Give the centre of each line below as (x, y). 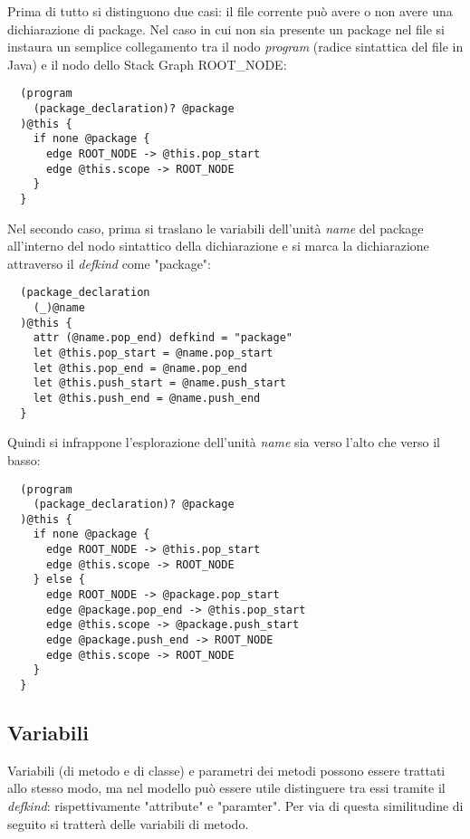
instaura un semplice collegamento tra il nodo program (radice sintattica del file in (235, 47)
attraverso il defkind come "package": (109, 263)
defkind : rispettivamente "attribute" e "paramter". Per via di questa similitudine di (235, 806)
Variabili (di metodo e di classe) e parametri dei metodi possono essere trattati (226, 770)
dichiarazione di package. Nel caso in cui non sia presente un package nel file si (226, 29)
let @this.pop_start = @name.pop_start (153, 353)
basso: (24, 459)
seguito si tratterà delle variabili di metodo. (128, 823)
